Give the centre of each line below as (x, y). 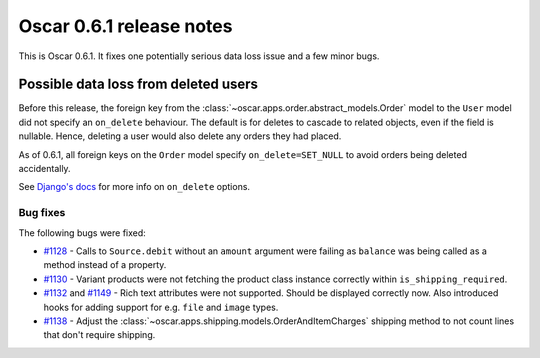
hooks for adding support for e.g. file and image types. (161, 307)
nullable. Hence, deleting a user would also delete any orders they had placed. (180, 136)
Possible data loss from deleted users (138, 84)
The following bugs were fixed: (82, 232)
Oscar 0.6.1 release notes (125, 26)
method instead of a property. (105, 265)
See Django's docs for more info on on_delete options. (134, 187)
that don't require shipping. (99, 335)
